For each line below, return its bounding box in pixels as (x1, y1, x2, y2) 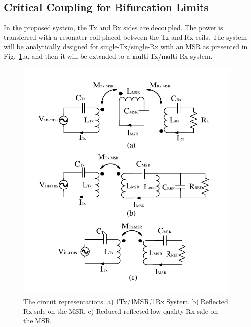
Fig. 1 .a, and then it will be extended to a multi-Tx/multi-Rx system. (4, 51, 213, 61)
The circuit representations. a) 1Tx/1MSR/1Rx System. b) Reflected (23, 296, 228, 307)
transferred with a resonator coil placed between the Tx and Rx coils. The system (4, 32, 247, 42)
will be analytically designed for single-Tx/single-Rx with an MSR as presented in (4, 41, 248, 52)
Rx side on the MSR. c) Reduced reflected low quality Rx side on (23, 306, 218, 316)
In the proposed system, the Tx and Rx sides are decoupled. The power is (4, 22, 223, 33)
